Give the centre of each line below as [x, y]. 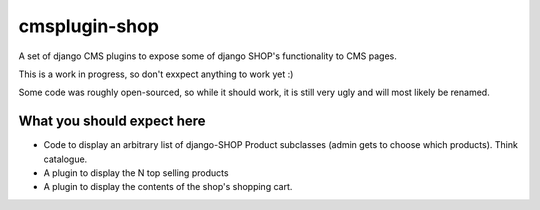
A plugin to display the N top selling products [136, 173]
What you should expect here [112, 121]
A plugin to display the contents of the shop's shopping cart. [168, 187]
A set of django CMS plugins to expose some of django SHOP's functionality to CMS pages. [207, 56]
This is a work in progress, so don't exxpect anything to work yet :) [156, 74]
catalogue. [65, 159]
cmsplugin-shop [89, 26]
